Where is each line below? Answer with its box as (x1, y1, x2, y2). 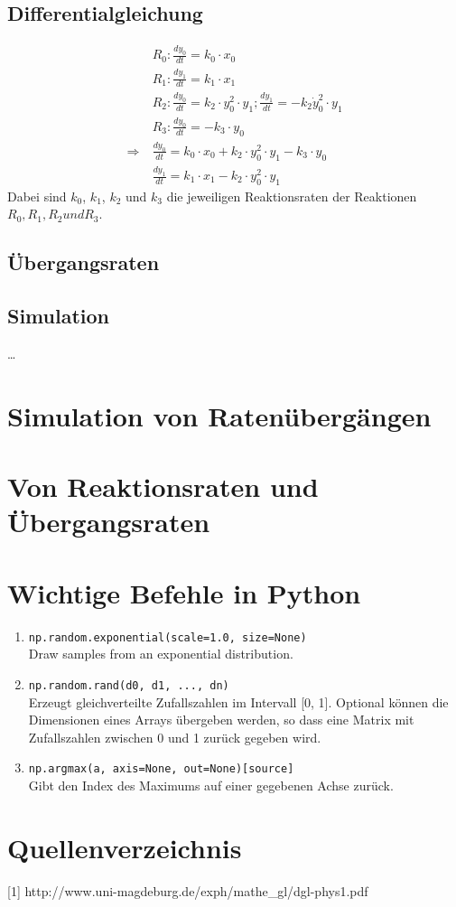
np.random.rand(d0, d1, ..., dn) (28, 678, 229, 692)
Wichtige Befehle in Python (7, 574, 361, 611)
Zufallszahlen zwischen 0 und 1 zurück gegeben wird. (28, 727, 321, 746)
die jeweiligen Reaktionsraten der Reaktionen (166, 186, 417, 205)
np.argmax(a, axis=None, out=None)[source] (28, 762, 294, 776)
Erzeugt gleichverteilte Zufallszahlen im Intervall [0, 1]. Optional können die (28, 692, 449, 711)
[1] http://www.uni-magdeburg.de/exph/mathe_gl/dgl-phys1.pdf (7, 881, 368, 900)
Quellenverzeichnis (7, 828, 242, 865)
